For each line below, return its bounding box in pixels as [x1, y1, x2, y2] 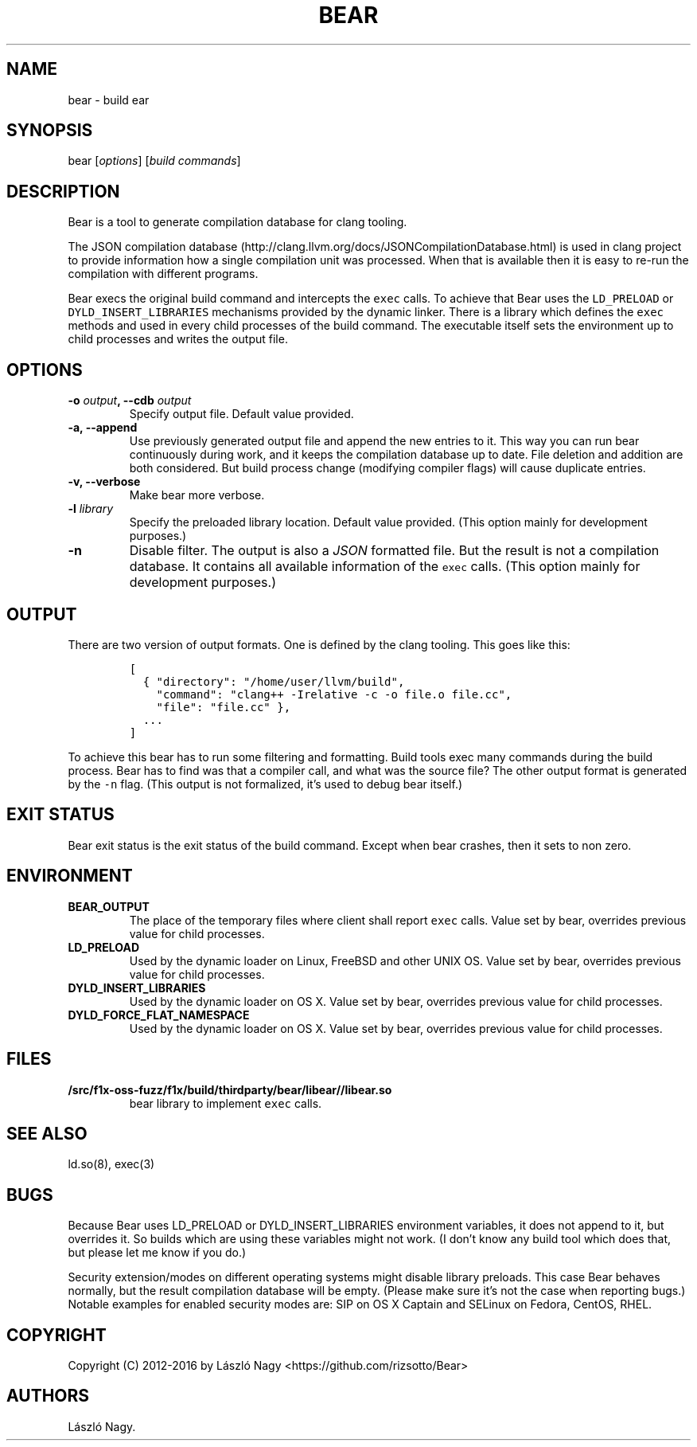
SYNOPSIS [6, 120, 93, 141]
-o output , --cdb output [68, 393, 192, 408]
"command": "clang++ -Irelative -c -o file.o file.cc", [156, 687, 512, 701]
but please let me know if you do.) [68, 1246, 247, 1260]
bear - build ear [68, 92, 150, 107]
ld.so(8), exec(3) [68, 1157, 155, 1171]
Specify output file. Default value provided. [129, 407, 354, 421]
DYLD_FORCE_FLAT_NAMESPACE [68, 1007, 250, 1022]
